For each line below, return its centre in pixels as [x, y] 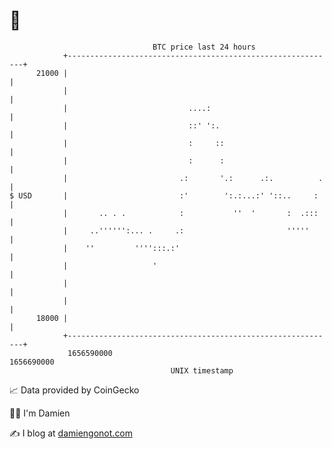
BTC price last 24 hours [204, 47]
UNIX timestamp [202, 370]
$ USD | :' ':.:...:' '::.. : [164, 195]
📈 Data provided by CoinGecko [74, 390]
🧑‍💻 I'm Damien [40, 413]
